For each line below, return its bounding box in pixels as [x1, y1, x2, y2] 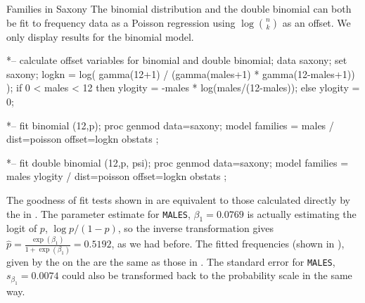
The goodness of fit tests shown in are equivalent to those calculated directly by [6, 192, 350, 207]
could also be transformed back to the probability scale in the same [62, 268, 352, 283]
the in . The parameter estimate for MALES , [6, 206, 191, 221]
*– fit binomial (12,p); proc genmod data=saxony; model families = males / [6, 117, 334, 132]
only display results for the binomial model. [6, 29, 194, 44]
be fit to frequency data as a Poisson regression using [6, 15, 236, 30]
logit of [6, 221, 37, 236]
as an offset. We [282, 15, 351, 30]
